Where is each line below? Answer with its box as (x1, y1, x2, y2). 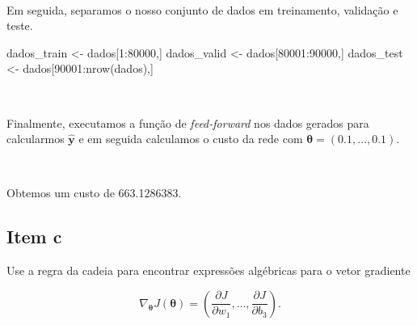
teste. (6, 17, 33, 34)
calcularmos (6, 130, 65, 147)
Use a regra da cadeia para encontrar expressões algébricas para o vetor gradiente (6, 262, 411, 279)
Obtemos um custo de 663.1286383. (6, 184, 182, 201)
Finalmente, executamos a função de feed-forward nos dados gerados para (6, 114, 369, 131)
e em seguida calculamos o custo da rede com (78, 130, 303, 147)
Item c (6, 224, 62, 249)
